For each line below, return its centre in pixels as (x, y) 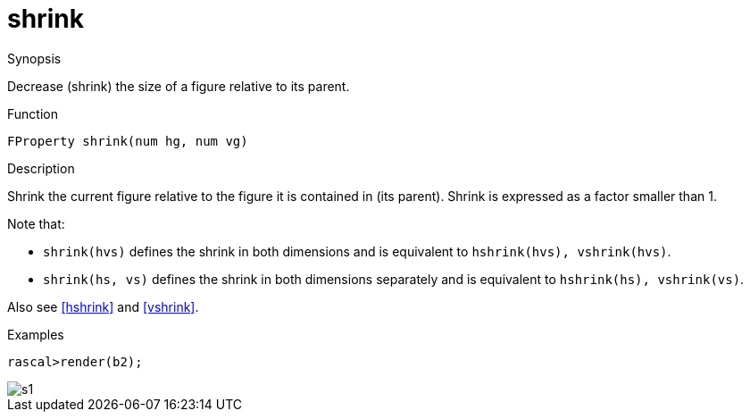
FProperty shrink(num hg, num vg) (128, 141)
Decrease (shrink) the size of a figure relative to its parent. (179, 86)
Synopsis (34, 58)
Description (41, 168)
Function (33, 113)
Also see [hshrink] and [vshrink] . (103, 306)
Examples (36, 334)
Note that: (36, 223)
